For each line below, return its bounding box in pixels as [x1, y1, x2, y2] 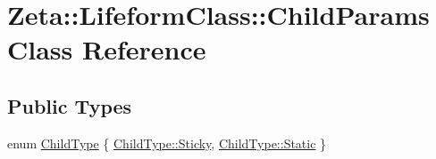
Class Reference [7, 31, 206, 68]
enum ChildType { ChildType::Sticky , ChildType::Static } [7, 133, 327, 152]
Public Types [7, 91, 132, 119]
